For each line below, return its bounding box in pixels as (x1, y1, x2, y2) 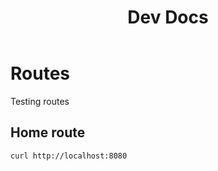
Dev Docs (127, 6, 209, 29)
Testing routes (10, 95, 70, 107)
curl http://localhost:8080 (10, 151, 128, 161)
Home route (10, 124, 86, 141)
